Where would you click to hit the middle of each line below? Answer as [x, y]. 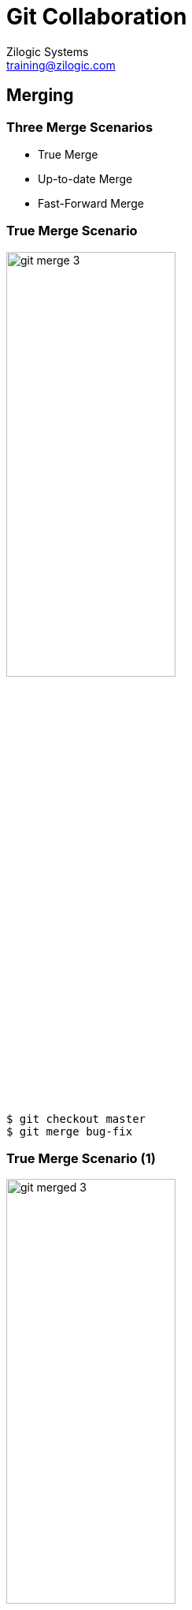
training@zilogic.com [61, 65]
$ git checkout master [76, 1118]
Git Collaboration [97, 17]
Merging [40, 96]
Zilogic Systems [48, 51]
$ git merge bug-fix [70, 1131]
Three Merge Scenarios [80, 127]
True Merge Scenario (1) [81, 1159]
